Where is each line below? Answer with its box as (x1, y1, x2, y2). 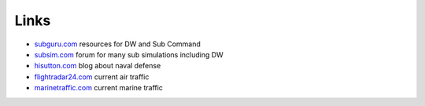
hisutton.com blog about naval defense (34, 61, 161, 71)
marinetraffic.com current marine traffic (34, 83, 163, 93)
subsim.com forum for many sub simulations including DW (34, 49, 224, 59)
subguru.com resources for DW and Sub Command (34, 39, 201, 49)
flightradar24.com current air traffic (34, 71, 150, 82)
